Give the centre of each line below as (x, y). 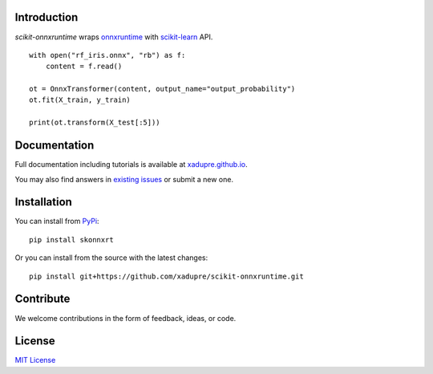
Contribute (42, 299)
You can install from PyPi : (57, 222)
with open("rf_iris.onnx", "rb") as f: (107, 55)
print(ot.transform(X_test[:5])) (95, 123)
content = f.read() (84, 67)
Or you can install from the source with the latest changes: (111, 258)
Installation (43, 202)
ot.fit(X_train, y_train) (80, 100)
